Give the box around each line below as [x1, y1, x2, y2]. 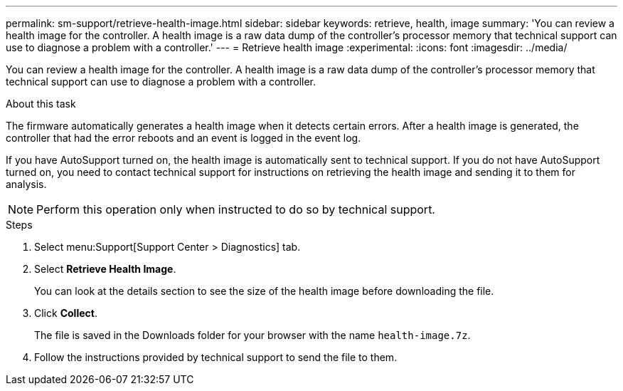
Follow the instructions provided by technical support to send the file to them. [34, 351, 398, 363]
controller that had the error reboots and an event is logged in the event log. [6, 132, 361, 144]
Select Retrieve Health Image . [34, 263, 176, 275]
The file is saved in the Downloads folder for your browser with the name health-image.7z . [34, 329, 471, 341]
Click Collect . [34, 307, 97, 319]
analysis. [6, 178, 47, 190]
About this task [6, 98, 76, 110]
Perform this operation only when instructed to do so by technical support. [36, 202, 435, 217]
